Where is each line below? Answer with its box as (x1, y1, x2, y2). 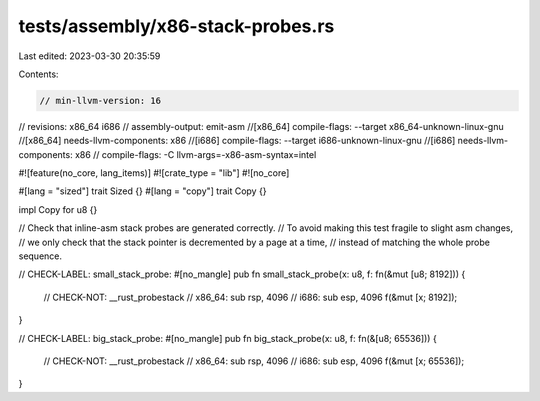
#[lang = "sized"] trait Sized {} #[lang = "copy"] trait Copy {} (18, 185, 267, 197)
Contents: (18, 68, 59, 80)
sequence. (18, 250, 63, 262)
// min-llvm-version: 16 (39, 95, 162, 106)
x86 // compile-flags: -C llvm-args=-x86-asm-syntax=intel (75, 148, 317, 160)
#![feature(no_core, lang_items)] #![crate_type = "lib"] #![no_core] (18, 167, 290, 179)
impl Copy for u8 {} (18, 203, 98, 215)
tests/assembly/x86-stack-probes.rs (18, 15, 335, 37)
